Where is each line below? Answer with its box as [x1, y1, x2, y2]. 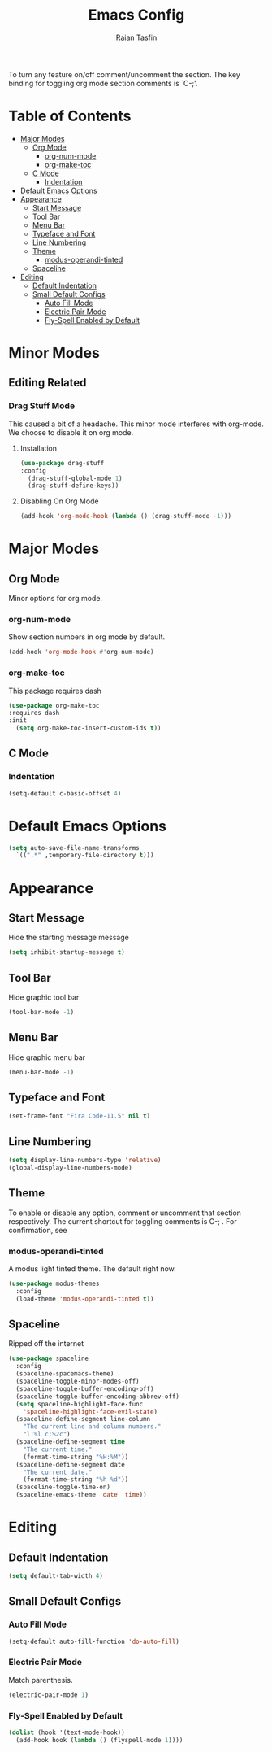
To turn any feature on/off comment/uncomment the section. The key [8, 69, 241, 79]
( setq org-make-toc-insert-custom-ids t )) [15, 724, 162, 733]
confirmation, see [8, 1225, 67, 1235]
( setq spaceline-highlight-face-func [15, 1400, 144, 1408]
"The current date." [23, 1468, 93, 1476]
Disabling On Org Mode [19, 496, 99, 506]
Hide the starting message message [8, 933, 130, 943]
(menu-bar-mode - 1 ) [8, 1068, 75, 1076]
